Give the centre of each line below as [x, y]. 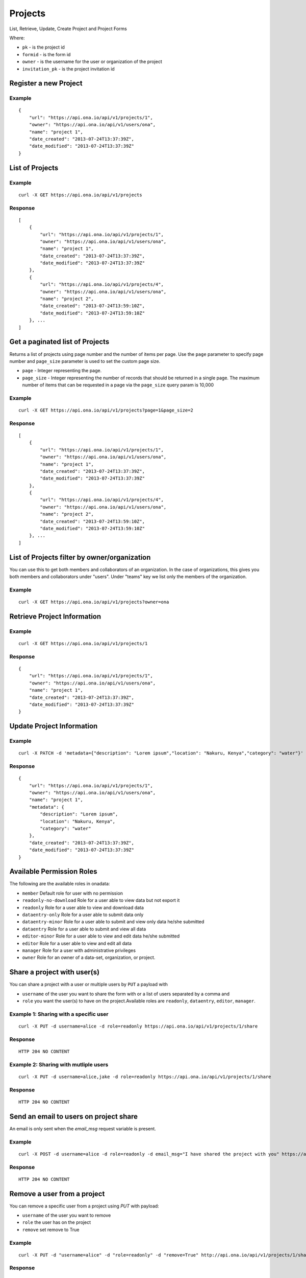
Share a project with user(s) [54, 972]
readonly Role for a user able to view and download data [83, 907]
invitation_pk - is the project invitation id [68, 69]
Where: [17, 38]
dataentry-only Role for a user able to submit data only [83, 915]
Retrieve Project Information [55, 616]
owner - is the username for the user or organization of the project [92, 62]
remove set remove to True [51, 1229]
